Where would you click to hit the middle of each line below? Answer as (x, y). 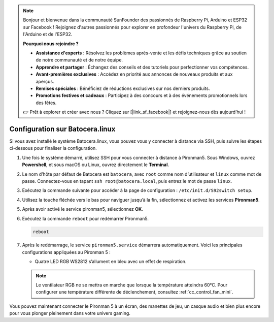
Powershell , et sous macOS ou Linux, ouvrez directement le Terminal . (96, 165)
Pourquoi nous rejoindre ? (51, 44)
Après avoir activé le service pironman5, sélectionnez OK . (82, 209)
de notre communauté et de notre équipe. (79, 60)
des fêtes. (46, 103)
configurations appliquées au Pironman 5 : (66, 252)
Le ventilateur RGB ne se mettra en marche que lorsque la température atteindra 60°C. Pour (132, 285)
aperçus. (45, 81)
